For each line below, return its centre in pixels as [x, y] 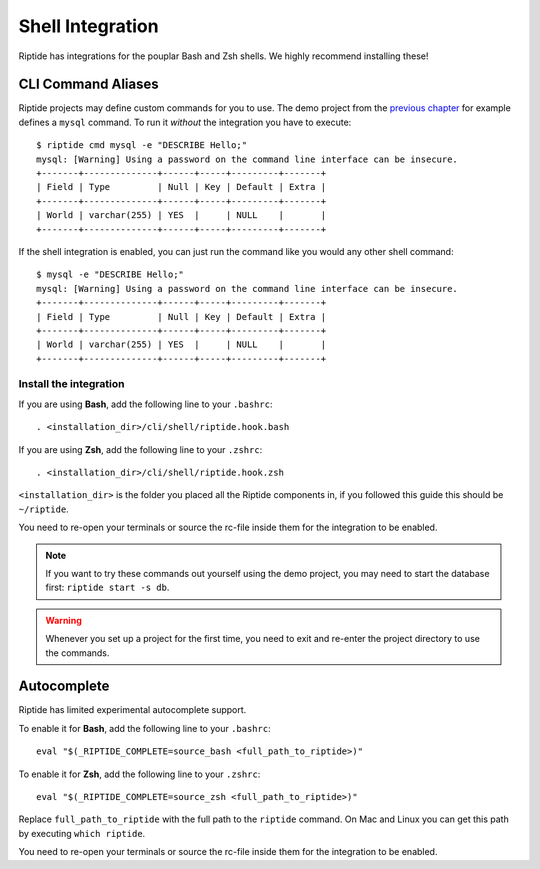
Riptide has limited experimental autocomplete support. [132, 710]
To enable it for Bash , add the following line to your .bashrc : [144, 728]
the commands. [77, 652]
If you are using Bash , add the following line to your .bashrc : [145, 404]
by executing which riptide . [82, 833]
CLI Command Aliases [88, 84]
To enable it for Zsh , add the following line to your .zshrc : [139, 774]
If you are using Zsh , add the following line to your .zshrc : [140, 449]
